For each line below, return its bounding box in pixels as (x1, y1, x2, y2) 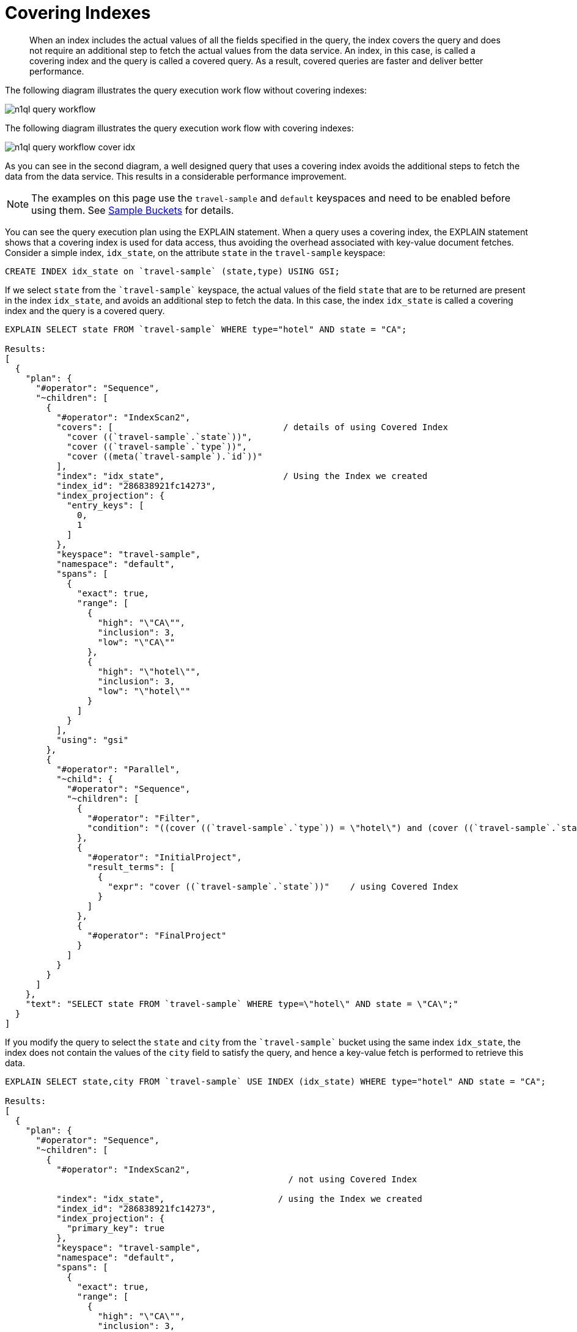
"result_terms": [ (87, 862, 175, 872)
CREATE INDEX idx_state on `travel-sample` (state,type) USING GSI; (5, 266, 340, 276)
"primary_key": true (67, 1223, 165, 1233)
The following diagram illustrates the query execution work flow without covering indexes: (5, 84, 367, 95)
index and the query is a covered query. (5, 305, 165, 316)
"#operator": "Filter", (87, 813, 201, 823)
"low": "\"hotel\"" (97, 686, 191, 696)
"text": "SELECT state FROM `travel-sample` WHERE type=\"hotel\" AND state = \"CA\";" (25, 998, 458, 1009)
